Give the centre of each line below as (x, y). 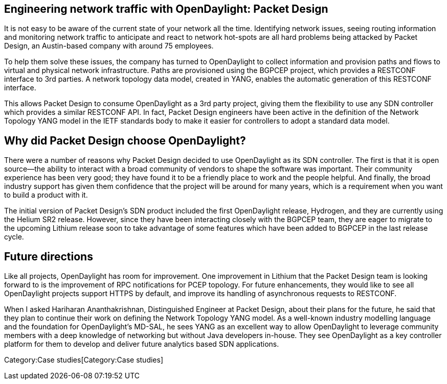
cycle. (14, 237)
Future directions (49, 256)
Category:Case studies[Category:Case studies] (84, 360)
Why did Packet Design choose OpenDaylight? (125, 140)
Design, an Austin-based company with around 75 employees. (109, 46)
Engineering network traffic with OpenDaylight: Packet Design (166, 9)
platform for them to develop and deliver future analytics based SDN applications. (142, 344)
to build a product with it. (46, 195)
